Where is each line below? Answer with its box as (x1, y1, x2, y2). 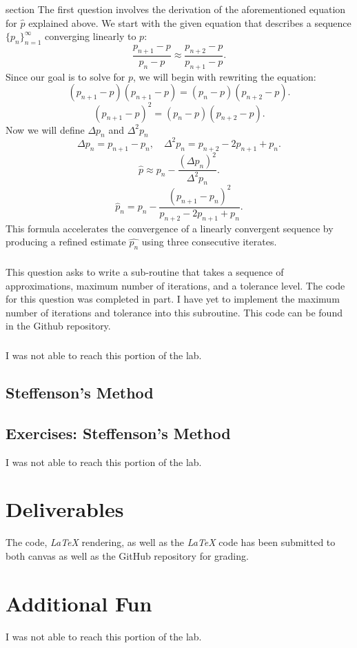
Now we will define (6, 122, 85, 136)
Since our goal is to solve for (6, 69, 125, 83)
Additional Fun (6, 589, 152, 617)
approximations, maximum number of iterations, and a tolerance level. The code (6, 278, 345, 292)
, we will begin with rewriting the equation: (133, 69, 316, 83)
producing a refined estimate (6, 234, 126, 249)
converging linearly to (45, 29, 136, 43)
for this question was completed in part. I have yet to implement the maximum (6, 292, 340, 306)
